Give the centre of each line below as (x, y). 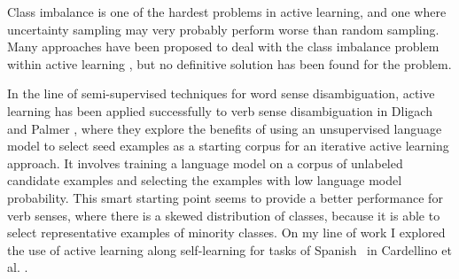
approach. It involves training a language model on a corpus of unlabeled (205, 163)
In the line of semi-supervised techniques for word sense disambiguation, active (221, 93)
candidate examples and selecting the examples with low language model (205, 180)
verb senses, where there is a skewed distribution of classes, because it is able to (224, 215)
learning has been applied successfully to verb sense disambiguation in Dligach (220, 110)
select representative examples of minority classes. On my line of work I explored (226, 232)
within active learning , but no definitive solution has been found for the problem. (229, 63)
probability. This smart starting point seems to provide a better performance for (225, 197)
